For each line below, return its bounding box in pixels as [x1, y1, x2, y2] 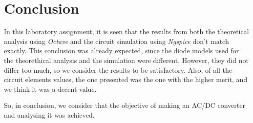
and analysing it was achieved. [4, 109, 95, 120]
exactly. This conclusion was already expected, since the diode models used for [4, 45, 239, 56]
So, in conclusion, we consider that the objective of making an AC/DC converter [4, 100, 245, 110]
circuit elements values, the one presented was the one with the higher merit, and [4, 74, 248, 84]
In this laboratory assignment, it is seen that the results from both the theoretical [4, 26, 249, 37]
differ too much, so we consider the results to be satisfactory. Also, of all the [4, 64, 232, 75]
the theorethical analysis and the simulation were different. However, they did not [4, 55, 249, 65]
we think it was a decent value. [4, 83, 97, 94]
